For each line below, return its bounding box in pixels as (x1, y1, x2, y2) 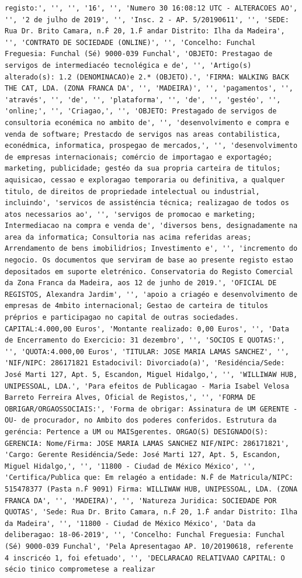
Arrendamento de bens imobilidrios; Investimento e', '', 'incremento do (5, 244, 298, 253)
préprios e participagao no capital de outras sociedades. (5, 313, 239, 322)
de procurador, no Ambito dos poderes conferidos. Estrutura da (21, 416, 277, 425)
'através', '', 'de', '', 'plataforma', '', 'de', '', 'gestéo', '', (5, 95, 281, 104)
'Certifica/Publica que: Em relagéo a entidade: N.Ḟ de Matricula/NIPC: (5, 473, 293, 482)
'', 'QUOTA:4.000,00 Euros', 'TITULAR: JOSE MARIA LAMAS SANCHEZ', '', (5, 347, 289, 356)
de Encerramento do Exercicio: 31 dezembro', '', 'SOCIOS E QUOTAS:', (5, 336, 285, 345)
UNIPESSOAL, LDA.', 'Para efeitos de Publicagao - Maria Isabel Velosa (5, 382, 289, 390)
